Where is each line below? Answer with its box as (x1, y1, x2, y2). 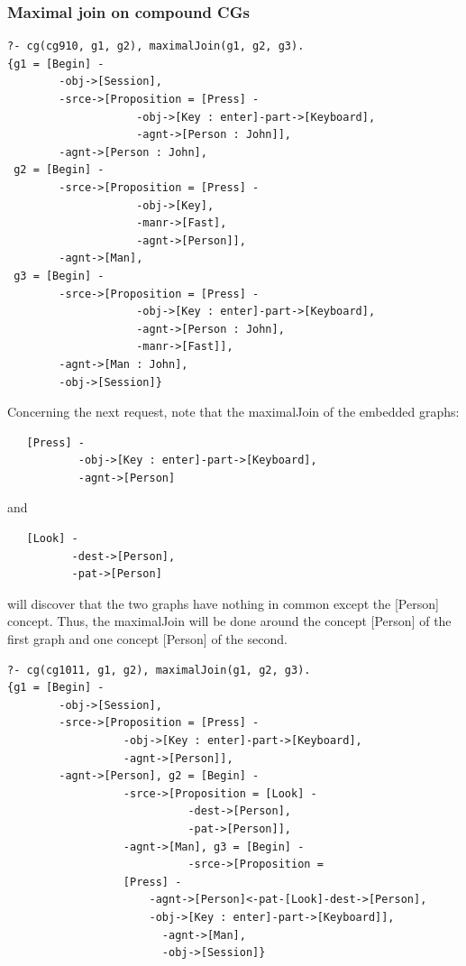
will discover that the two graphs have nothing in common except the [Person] (7, 593, 439, 612)
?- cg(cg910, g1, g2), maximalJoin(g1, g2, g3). (7, 40, 305, 53)
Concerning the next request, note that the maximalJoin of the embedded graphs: (7, 402, 460, 421)
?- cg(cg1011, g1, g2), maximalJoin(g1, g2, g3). (7, 663, 311, 676)
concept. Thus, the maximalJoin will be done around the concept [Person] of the (7, 612, 452, 630)
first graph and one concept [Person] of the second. (7, 630, 288, 649)
